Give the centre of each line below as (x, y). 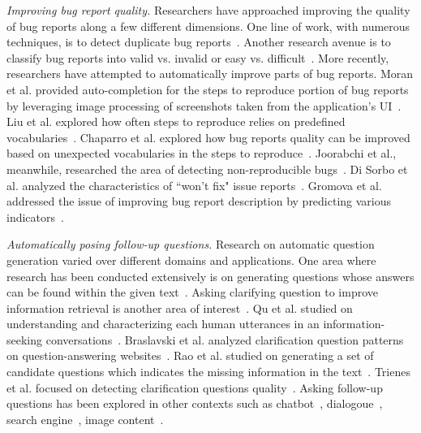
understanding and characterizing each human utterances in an (163, 324)
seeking (25, 339)
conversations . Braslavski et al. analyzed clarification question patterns (225, 339)
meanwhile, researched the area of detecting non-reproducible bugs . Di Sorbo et (207, 169)
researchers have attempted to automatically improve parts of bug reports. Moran (210, 74)
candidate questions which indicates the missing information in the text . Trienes (208, 372)
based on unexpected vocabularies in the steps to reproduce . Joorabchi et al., (202, 153)
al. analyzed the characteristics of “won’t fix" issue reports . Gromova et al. (194, 185)
